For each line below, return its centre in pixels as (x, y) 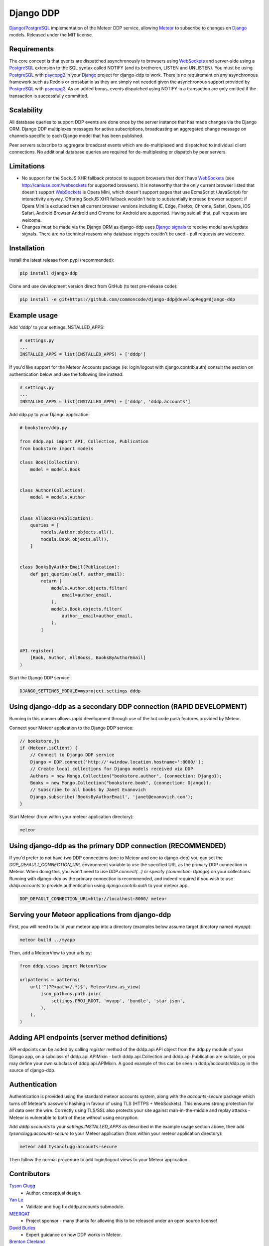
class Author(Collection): (53, 490)
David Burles (22, 1228)
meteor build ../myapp (47, 940)
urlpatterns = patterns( (50, 980)
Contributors (30, 1174)
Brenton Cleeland (27, 1242)
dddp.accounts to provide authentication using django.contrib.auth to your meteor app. (99, 886)
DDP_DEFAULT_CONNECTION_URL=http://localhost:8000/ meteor (93, 899)
